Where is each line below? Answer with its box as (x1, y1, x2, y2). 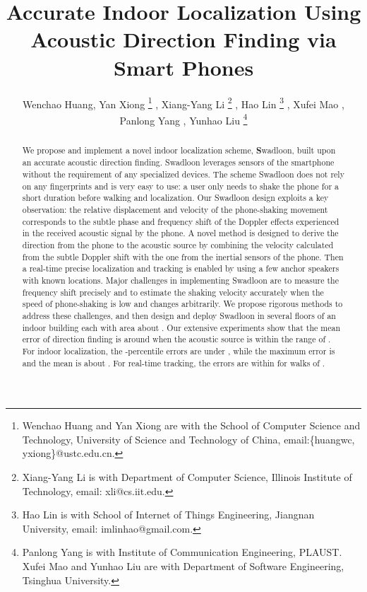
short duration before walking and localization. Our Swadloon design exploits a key (22, 192, 329, 204)
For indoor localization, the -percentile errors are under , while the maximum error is (22, 344, 335, 356)
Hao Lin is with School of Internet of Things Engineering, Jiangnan (22, 507, 315, 522)
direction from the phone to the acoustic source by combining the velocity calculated (22, 239, 334, 251)
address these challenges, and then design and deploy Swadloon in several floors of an (22, 309, 336, 321)
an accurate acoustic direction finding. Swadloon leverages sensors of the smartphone (22, 156, 335, 168)
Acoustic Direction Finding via (30, 25, 337, 54)
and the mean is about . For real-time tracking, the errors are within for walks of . (22, 356, 325, 368)
